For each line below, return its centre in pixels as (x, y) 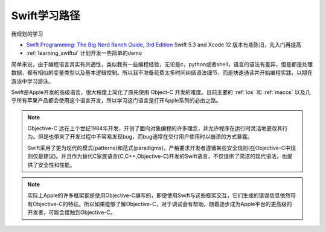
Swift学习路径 (46, 16)
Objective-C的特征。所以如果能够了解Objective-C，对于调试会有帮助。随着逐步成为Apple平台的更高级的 (162, 204)
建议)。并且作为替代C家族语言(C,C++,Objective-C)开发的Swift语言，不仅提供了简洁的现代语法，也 (165, 156)
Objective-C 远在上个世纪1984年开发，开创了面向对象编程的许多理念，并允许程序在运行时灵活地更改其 (155, 128)
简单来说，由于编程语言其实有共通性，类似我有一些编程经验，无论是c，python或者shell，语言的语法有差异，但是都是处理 (162, 64)
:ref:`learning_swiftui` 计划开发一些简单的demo (84, 53)
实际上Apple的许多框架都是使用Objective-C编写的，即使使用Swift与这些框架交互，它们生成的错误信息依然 (159, 195)
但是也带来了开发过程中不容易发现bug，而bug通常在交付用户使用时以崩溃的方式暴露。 (145, 137)
